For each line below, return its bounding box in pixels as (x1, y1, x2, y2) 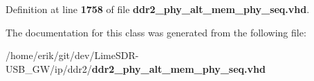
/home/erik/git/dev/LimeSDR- (6, 48, 139, 62)
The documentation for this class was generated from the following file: (6, 25, 306, 39)
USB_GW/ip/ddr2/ (6, 61, 92, 76)
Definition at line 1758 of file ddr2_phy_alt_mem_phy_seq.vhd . (6, 2, 310, 16)
